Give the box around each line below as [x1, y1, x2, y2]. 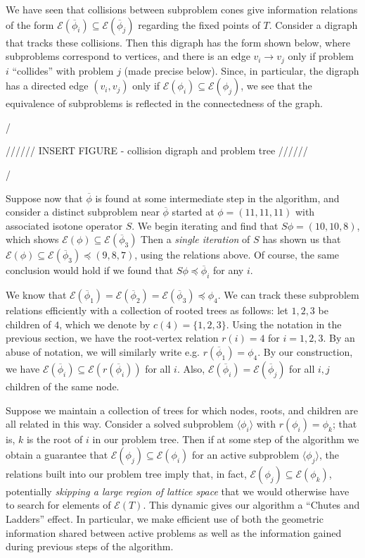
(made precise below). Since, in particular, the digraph [124, 63, 359, 77]
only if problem [288, 49, 354, 63]
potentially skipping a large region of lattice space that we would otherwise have [6, 483, 350, 498]
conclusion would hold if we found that [6, 263, 174, 278]
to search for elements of [6, 497, 111, 512]
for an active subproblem [191, 447, 300, 461]
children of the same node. [6, 378, 120, 393]
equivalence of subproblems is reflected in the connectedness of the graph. [6, 96, 323, 111]
